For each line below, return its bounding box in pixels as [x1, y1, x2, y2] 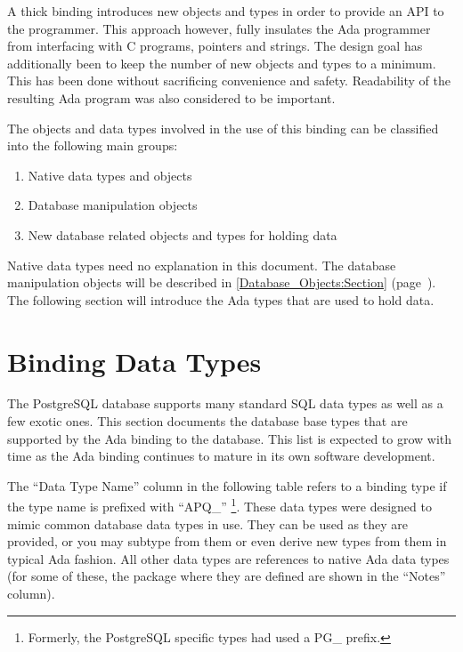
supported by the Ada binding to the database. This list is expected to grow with [7, 429, 452, 447]
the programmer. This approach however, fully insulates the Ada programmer [7, 19, 431, 37]
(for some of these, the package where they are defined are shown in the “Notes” [7, 567, 446, 585]
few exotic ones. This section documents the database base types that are [7, 412, 408, 431]
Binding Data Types [7, 342, 262, 379]
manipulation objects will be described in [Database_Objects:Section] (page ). [7, 273, 436, 292]
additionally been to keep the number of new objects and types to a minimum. [7, 53, 436, 72]
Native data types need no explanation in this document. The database [7, 255, 396, 274]
